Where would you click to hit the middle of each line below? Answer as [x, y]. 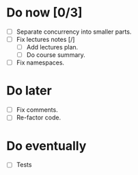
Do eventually [46, 146]
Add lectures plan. [52, 47]
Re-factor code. [39, 117]
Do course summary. [56, 55]
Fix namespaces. [40, 62]
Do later [29, 91]
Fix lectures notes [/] [45, 39]
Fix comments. [37, 110]
